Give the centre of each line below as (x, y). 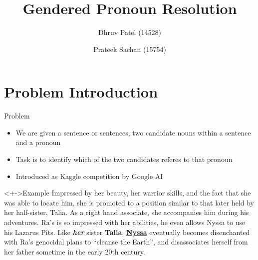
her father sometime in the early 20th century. (75, 251)
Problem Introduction (81, 92)
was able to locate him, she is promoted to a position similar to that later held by (129, 202)
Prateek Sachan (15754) (130, 49)
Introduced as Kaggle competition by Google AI (89, 176)
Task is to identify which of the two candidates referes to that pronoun (124, 159)
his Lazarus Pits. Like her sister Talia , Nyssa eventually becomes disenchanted (127, 232)
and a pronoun (38, 142)
